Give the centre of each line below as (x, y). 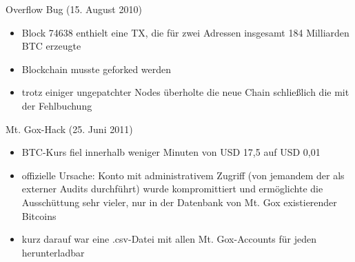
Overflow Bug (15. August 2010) (74, 9)
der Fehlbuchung (57, 105)
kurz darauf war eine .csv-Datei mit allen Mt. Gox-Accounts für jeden (169, 239)
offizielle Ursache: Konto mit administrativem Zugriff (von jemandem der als (183, 175)
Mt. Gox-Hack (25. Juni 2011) (69, 129)
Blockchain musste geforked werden (97, 69)
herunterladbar (53, 252)
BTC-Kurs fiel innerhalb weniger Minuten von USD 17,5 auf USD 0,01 (171, 152)
